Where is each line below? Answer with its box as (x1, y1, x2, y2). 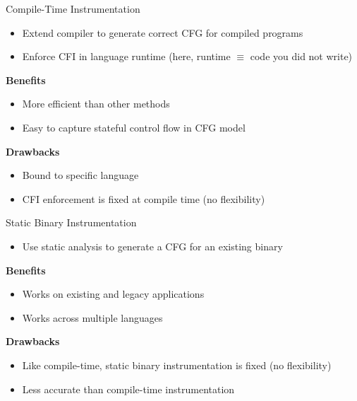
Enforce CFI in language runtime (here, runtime (22, 49, 231, 64)
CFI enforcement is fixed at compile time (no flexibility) (22, 191, 265, 206)
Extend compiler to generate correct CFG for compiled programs (22, 25, 303, 40)
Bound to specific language (22, 168, 139, 182)
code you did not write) (250, 49, 353, 64)
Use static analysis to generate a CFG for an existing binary (22, 238, 283, 253)
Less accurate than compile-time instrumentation (22, 381, 235, 396)
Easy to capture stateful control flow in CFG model (22, 120, 246, 134)
